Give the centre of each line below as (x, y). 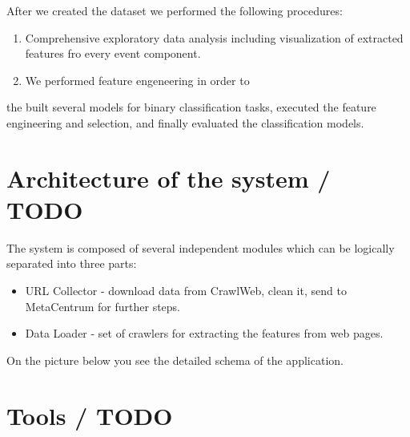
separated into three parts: (72, 263)
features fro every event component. (113, 53)
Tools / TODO (90, 415)
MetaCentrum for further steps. (103, 306)
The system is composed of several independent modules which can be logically (201, 247)
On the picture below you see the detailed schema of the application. (175, 360)
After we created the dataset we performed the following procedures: (175, 10)
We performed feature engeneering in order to (137, 80)
